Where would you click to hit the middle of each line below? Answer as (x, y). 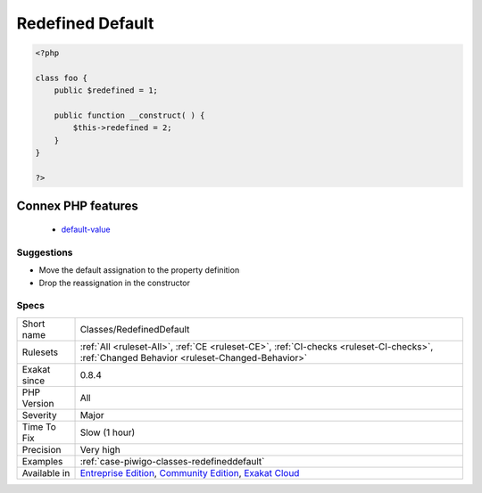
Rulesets (40, 352)
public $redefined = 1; (106, 90)
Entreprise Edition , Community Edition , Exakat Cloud (190, 472)
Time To (39, 426)
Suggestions (45, 252)
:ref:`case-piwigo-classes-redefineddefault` (172, 461)
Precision (42, 449)
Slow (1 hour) (108, 432)
